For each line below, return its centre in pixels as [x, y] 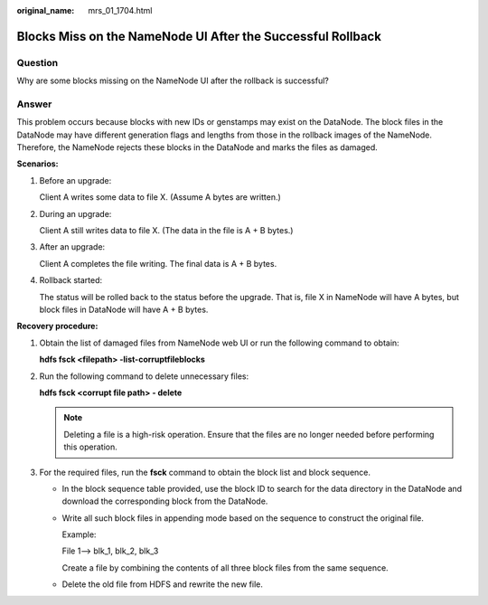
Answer [34, 104]
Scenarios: [38, 164]
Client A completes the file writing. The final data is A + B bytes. [158, 263]
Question [38, 62]
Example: [79, 534]
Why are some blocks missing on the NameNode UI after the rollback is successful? [173, 80]
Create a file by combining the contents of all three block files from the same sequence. [225, 567]
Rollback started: [71, 280]
